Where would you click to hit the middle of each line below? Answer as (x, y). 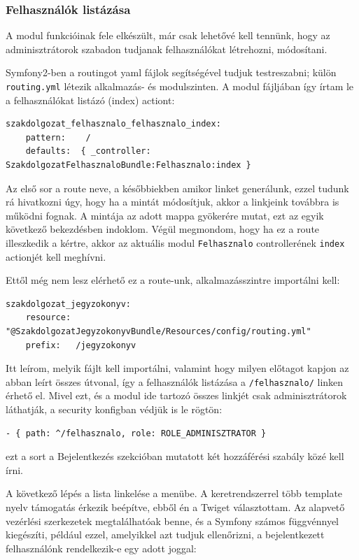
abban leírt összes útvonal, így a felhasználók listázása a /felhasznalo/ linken (175, 381)
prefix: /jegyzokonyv (81, 345)
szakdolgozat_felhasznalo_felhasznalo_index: (113, 124)
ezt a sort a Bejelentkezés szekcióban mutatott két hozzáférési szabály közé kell (175, 456)
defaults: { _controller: (88, 151)
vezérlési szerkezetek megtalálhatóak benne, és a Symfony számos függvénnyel (172, 520)
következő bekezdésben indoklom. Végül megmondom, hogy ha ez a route (163, 229)
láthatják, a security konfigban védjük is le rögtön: (114, 409)
